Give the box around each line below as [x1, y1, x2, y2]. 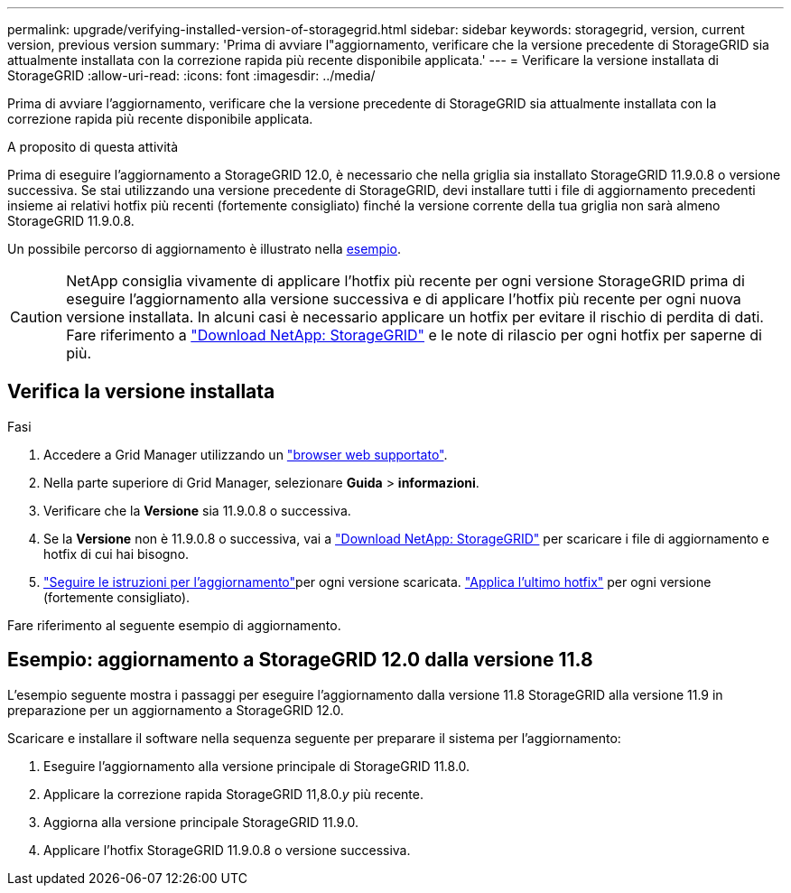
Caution [10, 308, 63, 326]
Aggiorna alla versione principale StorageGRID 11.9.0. [43, 814, 359, 830]
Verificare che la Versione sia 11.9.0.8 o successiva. [43, 502, 351, 518]
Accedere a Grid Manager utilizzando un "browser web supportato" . [43, 446, 448, 462]
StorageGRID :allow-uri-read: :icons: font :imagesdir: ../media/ [7, 68, 376, 83]
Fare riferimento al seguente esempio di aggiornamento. [7, 617, 341, 633]
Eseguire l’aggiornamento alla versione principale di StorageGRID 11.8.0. [43, 758, 470, 774]
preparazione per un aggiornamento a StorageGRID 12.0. [7, 702, 344, 718]
